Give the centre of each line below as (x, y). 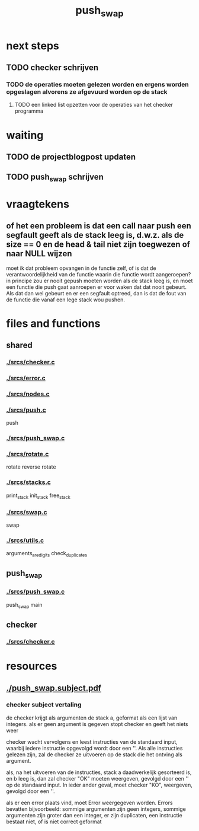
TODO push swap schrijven (55, 178)
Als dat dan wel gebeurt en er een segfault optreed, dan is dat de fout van (96, 293)
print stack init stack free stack (38, 496)
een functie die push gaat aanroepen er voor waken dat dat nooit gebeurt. (96, 287)
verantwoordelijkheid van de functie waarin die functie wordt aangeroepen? (99, 274)
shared (19, 346)
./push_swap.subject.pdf (54, 688)
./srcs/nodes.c (28, 394)
